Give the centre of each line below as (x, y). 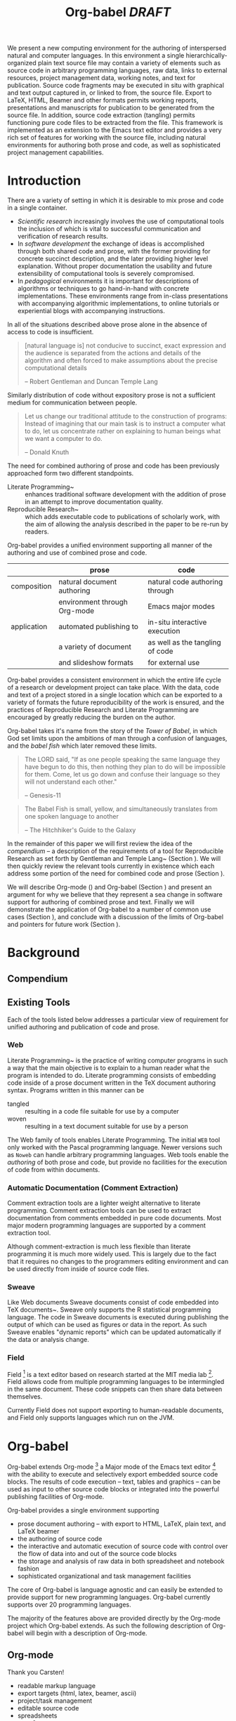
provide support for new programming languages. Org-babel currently (109, 1597)
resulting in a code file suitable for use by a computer (102, 1111)
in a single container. (37, 208)
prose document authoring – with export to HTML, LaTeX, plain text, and (122, 1524)
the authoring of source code (60, 1538)
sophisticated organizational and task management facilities (104, 1576)
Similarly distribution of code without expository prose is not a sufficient (111, 395)
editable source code (48, 1708)
